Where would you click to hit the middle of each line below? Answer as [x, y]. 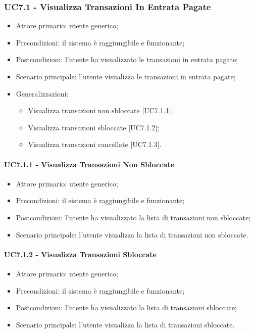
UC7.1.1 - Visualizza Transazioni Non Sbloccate [89, 164]
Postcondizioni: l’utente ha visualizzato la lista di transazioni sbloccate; [126, 307]
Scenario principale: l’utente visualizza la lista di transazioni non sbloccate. [132, 234]
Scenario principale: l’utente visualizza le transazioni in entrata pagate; [126, 76]
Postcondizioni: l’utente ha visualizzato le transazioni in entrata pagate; [127, 59]
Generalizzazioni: [42, 93]
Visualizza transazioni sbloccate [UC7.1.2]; [94, 127]
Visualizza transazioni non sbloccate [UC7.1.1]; [100, 110]
